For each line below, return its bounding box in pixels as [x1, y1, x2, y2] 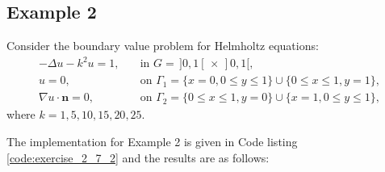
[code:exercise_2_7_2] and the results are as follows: [6, 149, 270, 166]
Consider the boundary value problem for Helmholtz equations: [6, 37, 319, 54]
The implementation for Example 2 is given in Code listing [6, 132, 298, 149]
